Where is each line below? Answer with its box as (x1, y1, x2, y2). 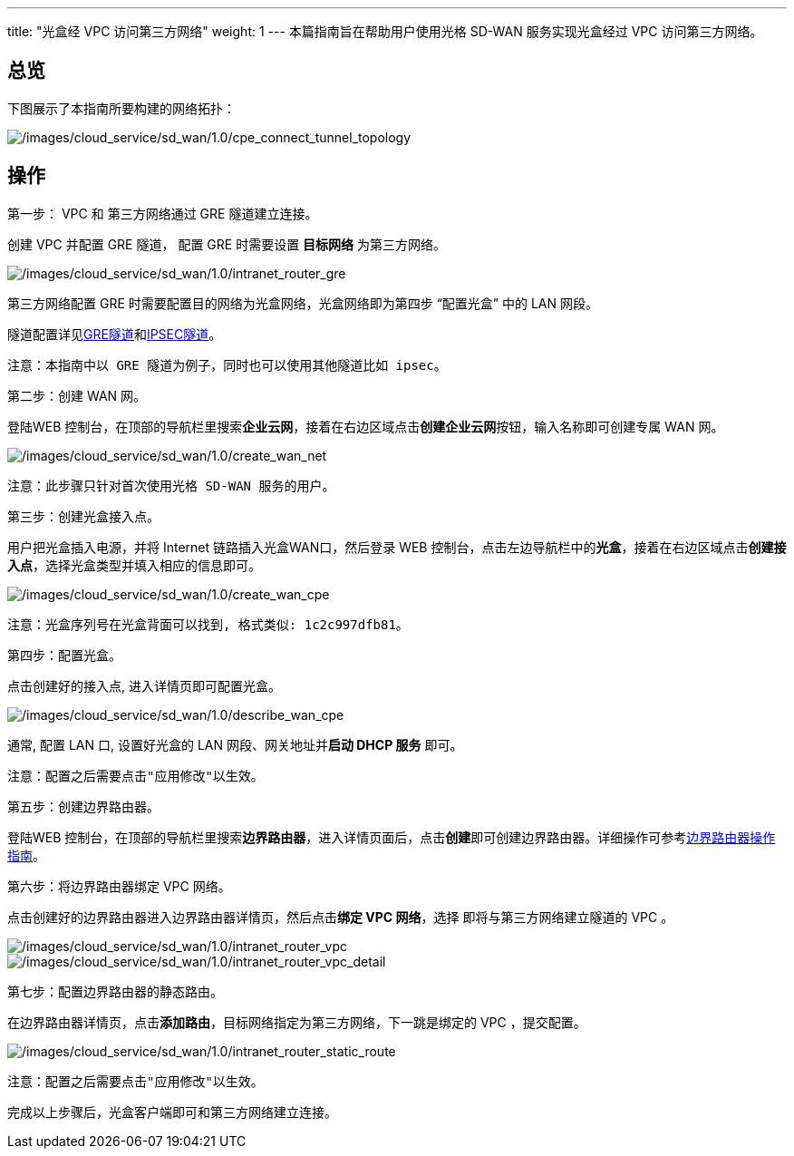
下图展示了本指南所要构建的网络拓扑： (7, 100, 236, 116)
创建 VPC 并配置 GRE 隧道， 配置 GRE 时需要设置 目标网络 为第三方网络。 (7, 236, 447, 252)
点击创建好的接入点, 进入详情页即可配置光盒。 (7, 677, 281, 694)
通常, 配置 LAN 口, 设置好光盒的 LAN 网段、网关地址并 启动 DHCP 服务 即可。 (7, 736, 463, 753)
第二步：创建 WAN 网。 (7, 387, 147, 403)
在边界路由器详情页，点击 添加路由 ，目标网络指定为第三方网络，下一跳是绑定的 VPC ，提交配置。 (7, 1014, 586, 1030)
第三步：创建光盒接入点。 (7, 508, 160, 524)
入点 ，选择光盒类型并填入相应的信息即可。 (7, 557, 261, 573)
